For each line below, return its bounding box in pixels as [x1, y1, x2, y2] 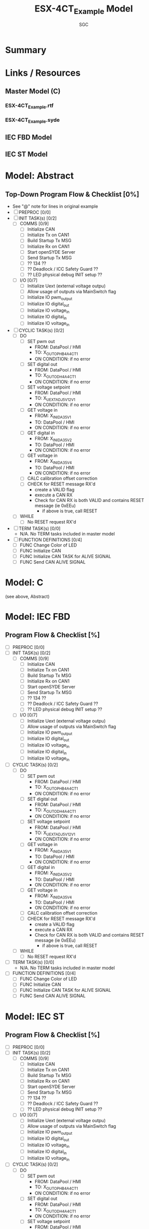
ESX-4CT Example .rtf [5, 102, 54, 110]
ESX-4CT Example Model [34, 3, 133, 16]
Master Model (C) [5, 87, 61, 96]
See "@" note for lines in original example [12, 204, 98, 210]
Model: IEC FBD [5, 611, 71, 622]
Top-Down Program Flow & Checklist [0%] [5, 190, 140, 199]
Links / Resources [5, 67, 81, 78]
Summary [5, 44, 46, 56]
